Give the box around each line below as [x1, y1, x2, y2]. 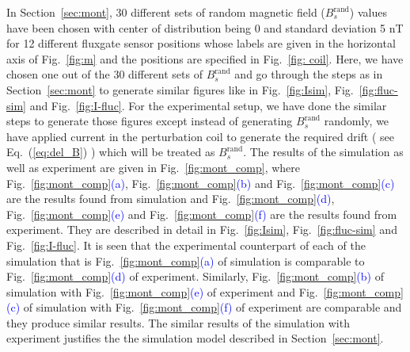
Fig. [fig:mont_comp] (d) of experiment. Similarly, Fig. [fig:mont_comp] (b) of [6, 268, 384, 285]
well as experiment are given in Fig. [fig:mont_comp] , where [6, 159, 300, 175]
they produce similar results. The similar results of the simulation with [6, 314, 350, 331]
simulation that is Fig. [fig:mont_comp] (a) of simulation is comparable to [6, 252, 365, 269]
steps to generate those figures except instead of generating [6, 113, 293, 129]
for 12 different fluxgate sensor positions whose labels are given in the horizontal [6, 35, 396, 52]
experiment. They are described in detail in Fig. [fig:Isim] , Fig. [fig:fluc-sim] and [6, 221, 397, 238]
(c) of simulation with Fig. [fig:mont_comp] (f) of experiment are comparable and [6, 299, 402, 316]
